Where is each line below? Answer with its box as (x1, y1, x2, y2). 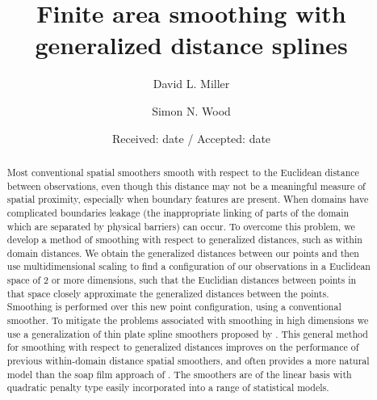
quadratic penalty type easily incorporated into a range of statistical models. (6, 381, 329, 394)
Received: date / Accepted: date (111, 129, 271, 146)
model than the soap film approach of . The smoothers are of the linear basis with (6, 367, 352, 381)
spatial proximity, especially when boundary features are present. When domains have (6, 192, 369, 206)
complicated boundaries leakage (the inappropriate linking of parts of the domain (6, 205, 350, 219)
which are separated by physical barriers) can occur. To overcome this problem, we (6, 219, 355, 233)
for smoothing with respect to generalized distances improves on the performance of (6, 340, 359, 354)
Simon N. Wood (152, 102, 231, 119)
